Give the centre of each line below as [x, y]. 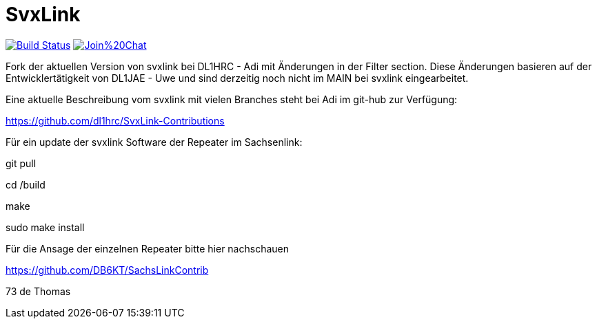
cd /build [26, 184]
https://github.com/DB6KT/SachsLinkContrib [107, 270]
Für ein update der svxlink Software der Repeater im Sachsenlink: [154, 142]
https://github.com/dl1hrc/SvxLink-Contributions [115, 120]
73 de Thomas [38, 291]
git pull [21, 163]
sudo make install [45, 227]
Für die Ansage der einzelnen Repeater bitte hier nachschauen [147, 248]
